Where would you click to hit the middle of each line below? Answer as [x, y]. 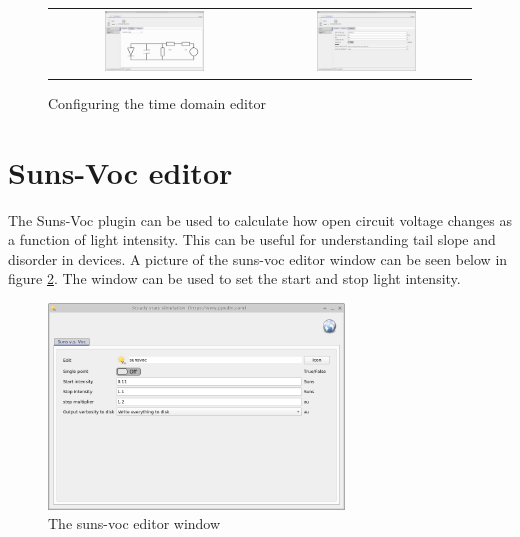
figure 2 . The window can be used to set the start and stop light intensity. [234, 278]
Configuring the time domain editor [157, 102]
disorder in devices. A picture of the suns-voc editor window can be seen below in [258, 258]
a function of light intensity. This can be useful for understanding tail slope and [252, 239]
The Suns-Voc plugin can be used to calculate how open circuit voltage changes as [260, 219]
